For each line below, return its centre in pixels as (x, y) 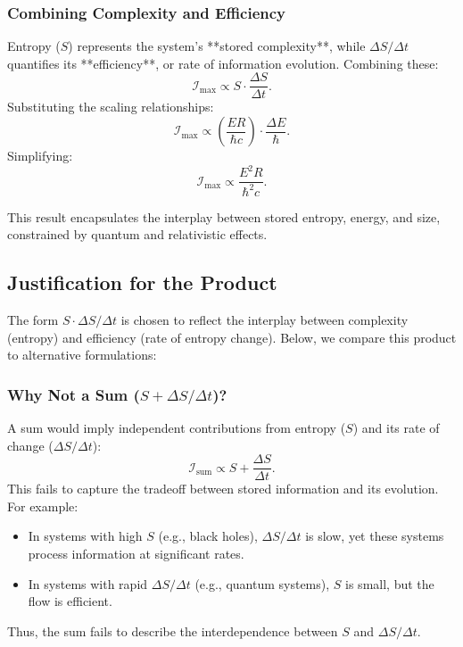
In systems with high (85, 536)
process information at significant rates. (136, 554)
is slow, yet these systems (375, 536)
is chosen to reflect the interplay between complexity (265, 319)
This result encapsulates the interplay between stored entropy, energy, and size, (224, 216)
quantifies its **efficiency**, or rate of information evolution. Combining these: (223, 63)
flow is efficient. (70, 601)
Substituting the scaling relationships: (111, 107)
